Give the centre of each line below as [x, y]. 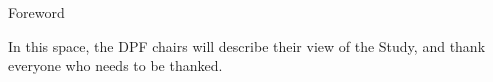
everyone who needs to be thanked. [115, 65]
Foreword [36, 12]
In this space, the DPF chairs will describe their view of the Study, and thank [247, 45]
